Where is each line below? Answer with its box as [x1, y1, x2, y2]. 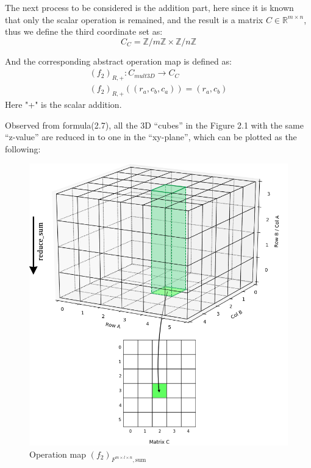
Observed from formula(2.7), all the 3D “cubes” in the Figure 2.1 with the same [5, 118, 304, 131]
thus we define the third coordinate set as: [5, 25, 163, 38]
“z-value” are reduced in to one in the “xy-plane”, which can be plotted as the [5, 130, 297, 143]
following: [5, 142, 41, 155]
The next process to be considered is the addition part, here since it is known [5, 1, 294, 13]
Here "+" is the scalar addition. [5, 98, 122, 111]
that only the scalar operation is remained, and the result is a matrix [5, 13, 263, 26]
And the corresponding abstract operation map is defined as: [5, 54, 232, 67]
